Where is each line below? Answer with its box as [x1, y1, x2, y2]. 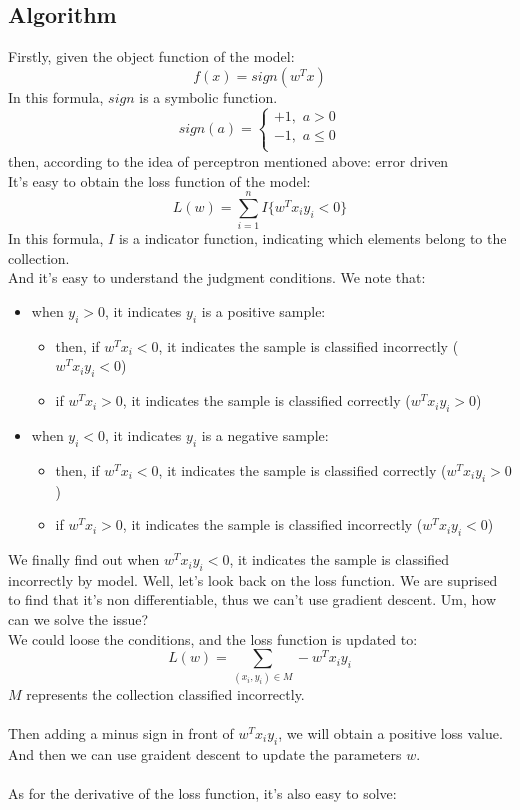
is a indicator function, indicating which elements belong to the [118, 228, 507, 249]
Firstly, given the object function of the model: [8, 46, 295, 67]
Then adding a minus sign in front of [8, 722, 234, 743]
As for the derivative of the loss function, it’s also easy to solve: [8, 782, 397, 803]
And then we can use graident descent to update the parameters [8, 743, 402, 764]
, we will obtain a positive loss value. [278, 722, 503, 743]
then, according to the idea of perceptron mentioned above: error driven [8, 150, 449, 171]
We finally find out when [8, 549, 160, 570]
